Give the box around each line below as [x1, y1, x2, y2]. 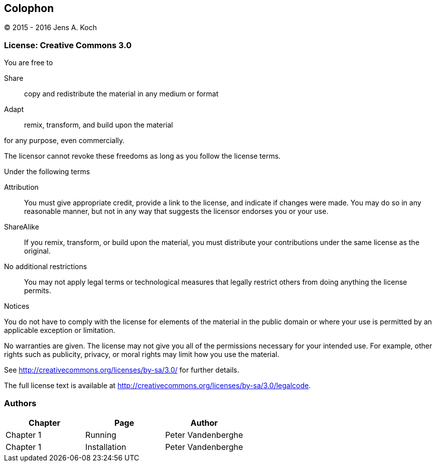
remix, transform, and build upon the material [24, 121, 173, 130]
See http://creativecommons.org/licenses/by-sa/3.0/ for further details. [4, 366, 239, 375]
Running [85, 429, 116, 440]
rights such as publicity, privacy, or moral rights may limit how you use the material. [4, 350, 279, 359]
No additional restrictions [4, 262, 87, 271]
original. [24, 247, 51, 256]
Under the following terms [4, 167, 90, 176]
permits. [24, 286, 51, 295]
